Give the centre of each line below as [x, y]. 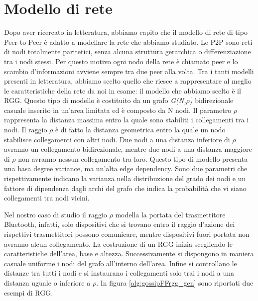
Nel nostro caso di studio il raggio [56, 214]
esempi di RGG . [29, 292]
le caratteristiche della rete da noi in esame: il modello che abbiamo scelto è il [123, 90]
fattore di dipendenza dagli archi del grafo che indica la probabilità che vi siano [125, 188]
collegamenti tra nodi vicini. [47, 198]
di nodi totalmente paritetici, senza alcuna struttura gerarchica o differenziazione [128, 51]
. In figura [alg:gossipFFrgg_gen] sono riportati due [175, 282]
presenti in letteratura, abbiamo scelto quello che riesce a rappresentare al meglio [128, 81]
